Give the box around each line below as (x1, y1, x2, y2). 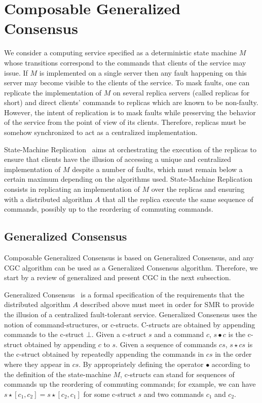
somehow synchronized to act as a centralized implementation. (4, 127, 198, 138)
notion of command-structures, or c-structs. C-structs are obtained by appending (4, 319, 255, 329)
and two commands (143, 388, 204, 399)
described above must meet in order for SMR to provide (80, 299, 254, 310)
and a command (154, 329, 204, 340)
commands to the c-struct (4, 329, 84, 340)
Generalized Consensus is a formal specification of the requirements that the (4, 289, 244, 299)
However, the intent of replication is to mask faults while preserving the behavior (4, 107, 256, 117)
